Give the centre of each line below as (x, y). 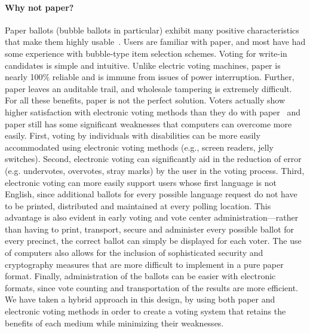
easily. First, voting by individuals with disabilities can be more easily (133, 135)
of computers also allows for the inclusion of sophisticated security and (134, 253)
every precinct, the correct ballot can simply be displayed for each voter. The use (153, 241)
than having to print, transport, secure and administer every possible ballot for (150, 229)
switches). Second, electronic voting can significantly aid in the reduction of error (153, 159)
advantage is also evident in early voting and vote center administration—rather (152, 217)
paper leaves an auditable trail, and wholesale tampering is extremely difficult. (148, 88)
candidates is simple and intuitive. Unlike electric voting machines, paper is (143, 65)
